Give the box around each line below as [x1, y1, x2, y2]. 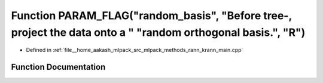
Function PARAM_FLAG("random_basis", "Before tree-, [11, 9, 292, 22]
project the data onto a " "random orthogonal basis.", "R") [11, 26, 306, 39]
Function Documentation [11, 62, 106, 72]
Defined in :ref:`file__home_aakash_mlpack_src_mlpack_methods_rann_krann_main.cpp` [26, 47, 243, 54]
